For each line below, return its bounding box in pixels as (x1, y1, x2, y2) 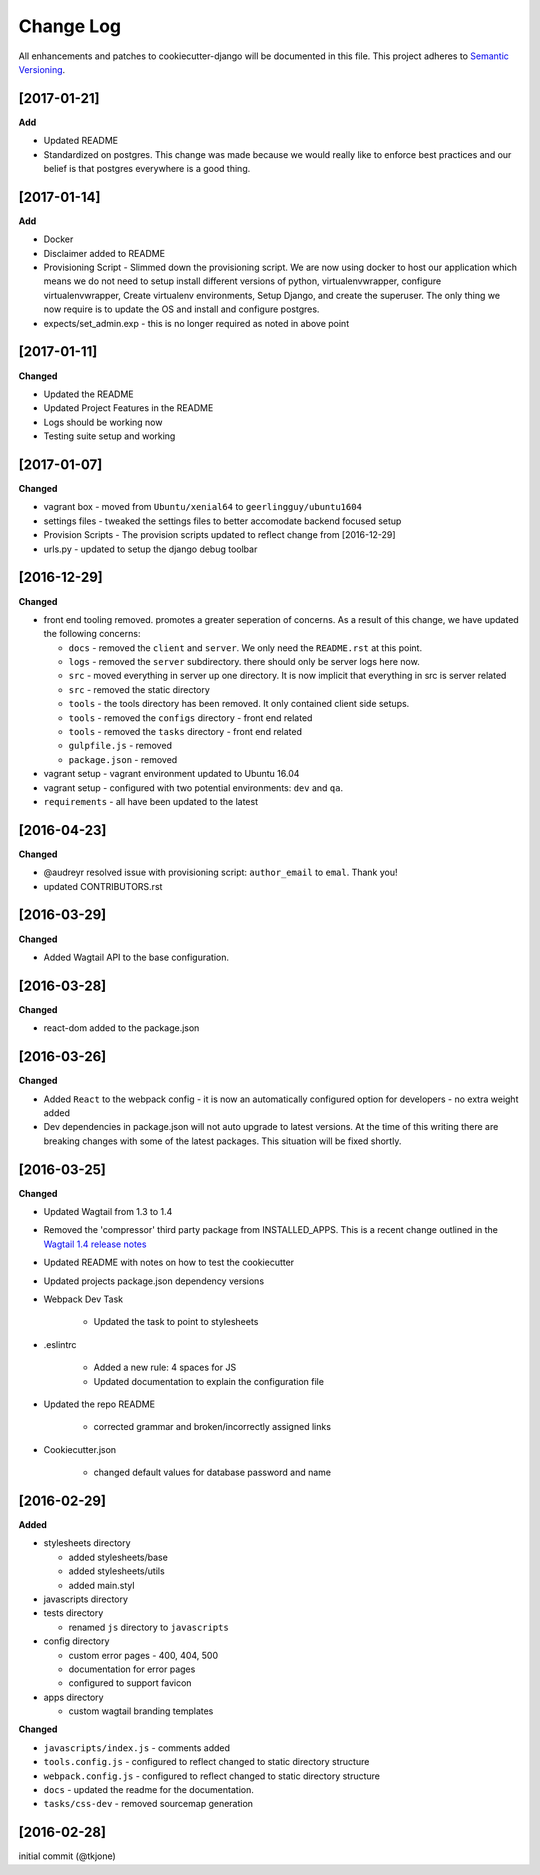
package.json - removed (68, 753, 178, 765)
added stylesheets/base (68, 1551, 169, 1563)
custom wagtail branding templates (68, 1705, 214, 1717)
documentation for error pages (68, 1663, 196, 1675)
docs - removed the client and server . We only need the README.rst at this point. (68, 641, 423, 654)
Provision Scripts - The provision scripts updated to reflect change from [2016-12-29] (43, 529, 396, 541)
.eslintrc (43, 1338, 77, 1350)
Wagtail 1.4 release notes (43, 1238, 147, 1250)
